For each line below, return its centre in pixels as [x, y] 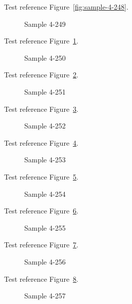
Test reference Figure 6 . [41, 211]
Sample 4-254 [45, 193]
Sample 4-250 [45, 57]
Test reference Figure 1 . [41, 41]
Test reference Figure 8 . [41, 278]
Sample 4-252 [45, 126]
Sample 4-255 [45, 227]
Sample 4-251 [45, 91]
